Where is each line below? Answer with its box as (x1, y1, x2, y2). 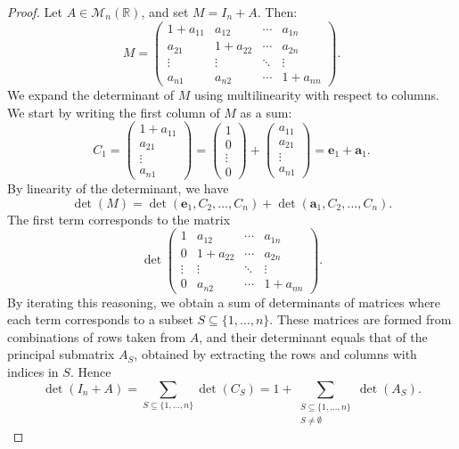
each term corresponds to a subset (7, 310, 193, 329)
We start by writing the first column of (7, 102, 220, 121)
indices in (7, 363, 59, 381)
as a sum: (240, 102, 292, 121)
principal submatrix (7, 345, 115, 363)
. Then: (257, 3, 298, 20)
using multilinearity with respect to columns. (194, 86, 439, 104)
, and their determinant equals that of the (199, 327, 428, 346)
